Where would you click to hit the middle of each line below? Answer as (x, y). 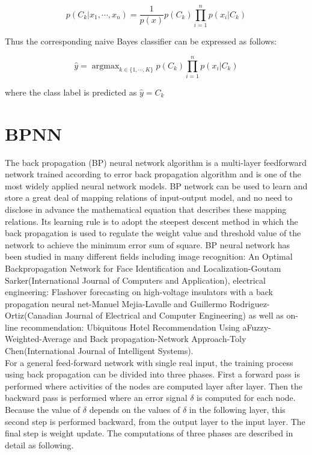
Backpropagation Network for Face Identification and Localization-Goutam (143, 268)
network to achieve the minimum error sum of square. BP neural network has (148, 244)
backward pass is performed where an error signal (96, 398)
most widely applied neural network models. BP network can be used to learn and (156, 185)
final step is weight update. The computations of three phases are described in (149, 433)
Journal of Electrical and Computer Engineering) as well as (174, 315)
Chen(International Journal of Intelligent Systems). (99, 351)
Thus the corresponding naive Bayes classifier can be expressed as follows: (141, 41)
